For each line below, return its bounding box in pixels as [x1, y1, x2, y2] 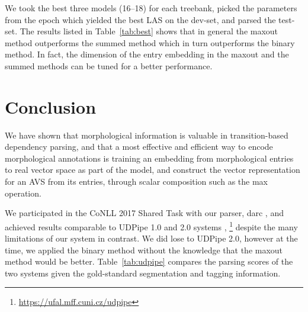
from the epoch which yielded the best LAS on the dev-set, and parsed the [5, 13, 276, 25]
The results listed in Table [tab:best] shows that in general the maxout [20, 25, 278, 37]
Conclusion [5, 94, 97, 118]
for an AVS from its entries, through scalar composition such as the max [5, 175, 268, 188]
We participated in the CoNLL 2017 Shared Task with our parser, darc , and [5, 207, 284, 219]
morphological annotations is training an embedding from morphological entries [5, 152, 294, 164]
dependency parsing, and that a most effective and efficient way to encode [5, 140, 273, 153]
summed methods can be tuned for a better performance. [5, 59, 213, 72]
